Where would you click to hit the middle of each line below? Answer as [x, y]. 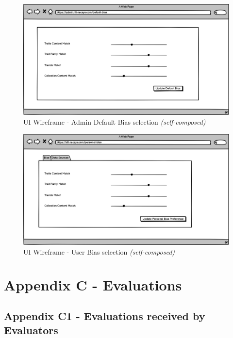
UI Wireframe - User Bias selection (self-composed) [99, 251]
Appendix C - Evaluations [93, 285]
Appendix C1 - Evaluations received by [105, 315]
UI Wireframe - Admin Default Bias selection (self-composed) [115, 121]
